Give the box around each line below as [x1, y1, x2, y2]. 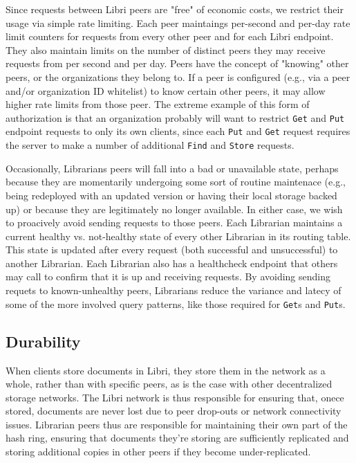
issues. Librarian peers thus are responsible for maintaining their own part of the [6, 417, 348, 431]
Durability [6, 330, 81, 352]
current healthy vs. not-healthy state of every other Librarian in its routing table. [6, 228, 351, 243]
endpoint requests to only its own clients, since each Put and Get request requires [6, 124, 350, 138]
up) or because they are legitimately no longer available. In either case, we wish [6, 201, 343, 216]
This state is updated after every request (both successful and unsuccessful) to [6, 242, 338, 257]
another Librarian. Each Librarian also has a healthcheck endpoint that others [6, 255, 338, 270]
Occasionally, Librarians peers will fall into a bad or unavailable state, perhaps [6, 161, 339, 175]
